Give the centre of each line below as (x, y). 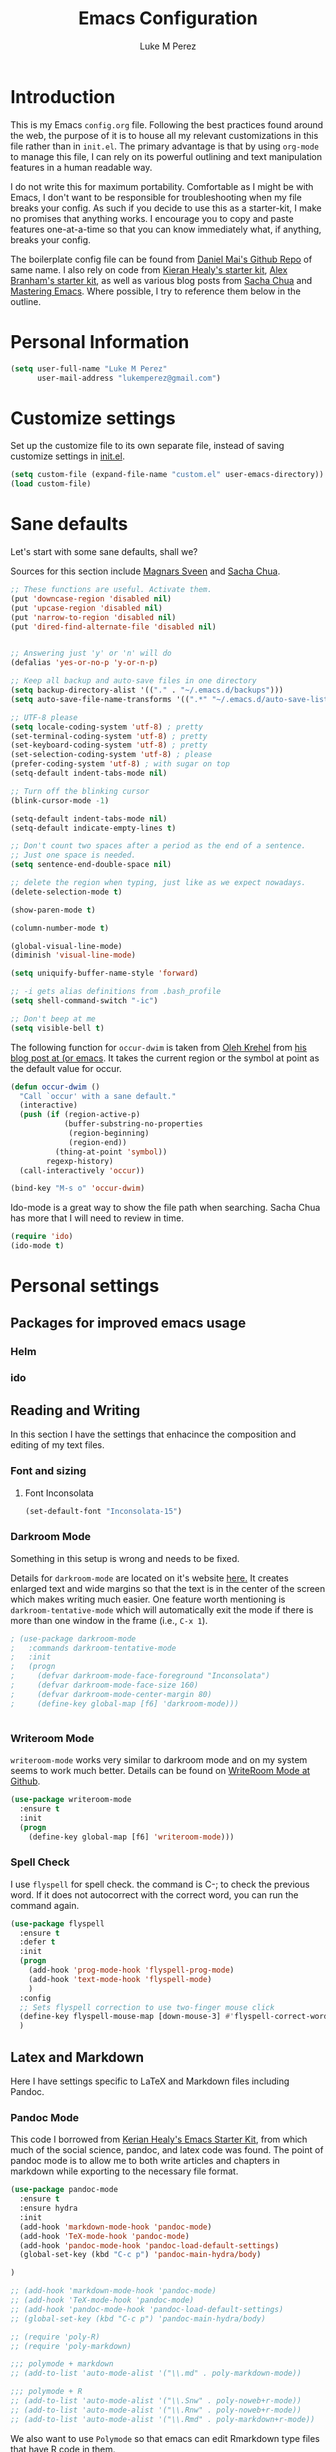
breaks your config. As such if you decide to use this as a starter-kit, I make (166, 208)
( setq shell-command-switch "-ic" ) (84, 1001)
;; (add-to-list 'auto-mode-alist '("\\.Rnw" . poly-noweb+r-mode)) (156, 2410)
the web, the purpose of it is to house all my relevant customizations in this (164, 135)
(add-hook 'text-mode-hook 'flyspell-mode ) (120, 1979)
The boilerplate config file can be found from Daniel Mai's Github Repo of (161, 259)
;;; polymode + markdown (62, 2364)
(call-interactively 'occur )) (82, 1170)
